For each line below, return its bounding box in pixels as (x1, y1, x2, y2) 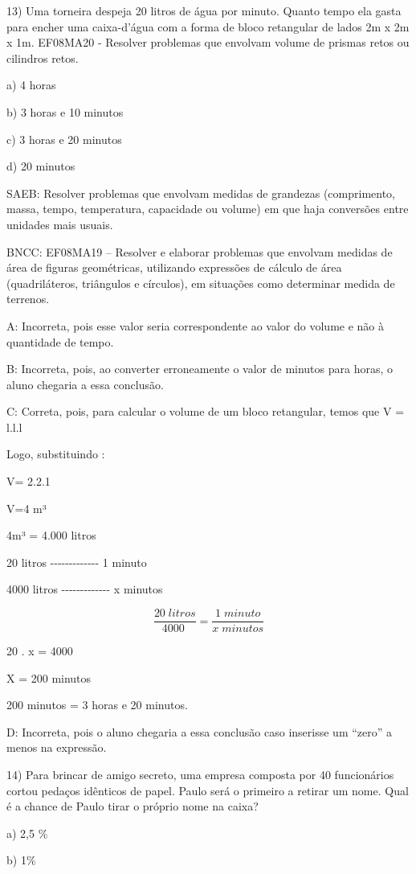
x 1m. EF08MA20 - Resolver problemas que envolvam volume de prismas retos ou (6, 34, 410, 51)
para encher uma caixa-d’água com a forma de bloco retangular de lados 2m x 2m (6, 18, 410, 35)
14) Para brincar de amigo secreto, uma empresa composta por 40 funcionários (6, 766, 394, 783)
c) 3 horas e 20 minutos (6, 130, 122, 147)
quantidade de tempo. (6, 333, 114, 350)
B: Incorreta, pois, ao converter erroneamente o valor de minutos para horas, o (6, 360, 394, 377)
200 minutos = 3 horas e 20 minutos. (6, 696, 188, 713)
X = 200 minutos (6, 669, 92, 686)
